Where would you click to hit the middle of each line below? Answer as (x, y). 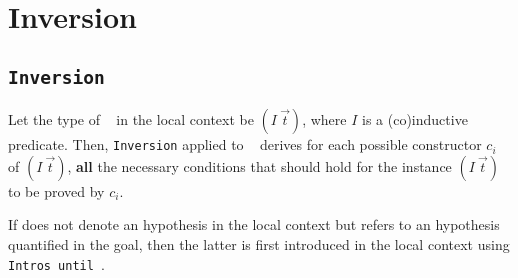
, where (324, 119)
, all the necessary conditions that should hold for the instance (259, 165)
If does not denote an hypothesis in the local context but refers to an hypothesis (254, 224)
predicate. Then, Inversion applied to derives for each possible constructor (245, 144)
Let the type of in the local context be (131, 119)
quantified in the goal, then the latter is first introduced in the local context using (259, 244)
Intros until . (56, 263)
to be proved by (56, 190)
